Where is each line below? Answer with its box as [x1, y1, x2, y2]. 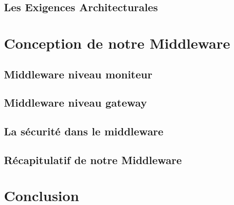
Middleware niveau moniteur [4, 66, 153, 81]
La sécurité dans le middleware [4, 124, 164, 139]
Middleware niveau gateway [4, 95, 147, 110]
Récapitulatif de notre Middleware [4, 152, 182, 167]
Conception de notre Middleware [4, 33, 231, 53]
